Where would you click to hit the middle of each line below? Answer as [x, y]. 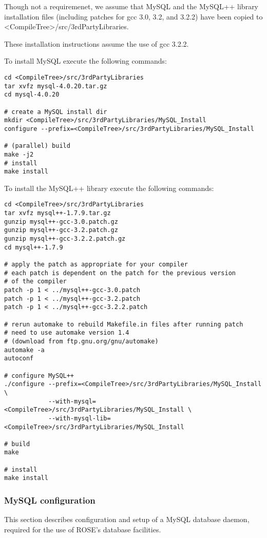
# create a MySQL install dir [56, 112]
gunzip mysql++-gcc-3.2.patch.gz [61, 230]
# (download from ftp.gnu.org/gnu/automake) [81, 341]
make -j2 [19, 154]
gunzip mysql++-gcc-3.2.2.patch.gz [65, 239]
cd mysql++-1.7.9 [34, 247]
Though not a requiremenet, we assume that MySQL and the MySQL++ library [131, 6]
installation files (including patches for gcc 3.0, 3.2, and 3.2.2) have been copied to [133, 16]
